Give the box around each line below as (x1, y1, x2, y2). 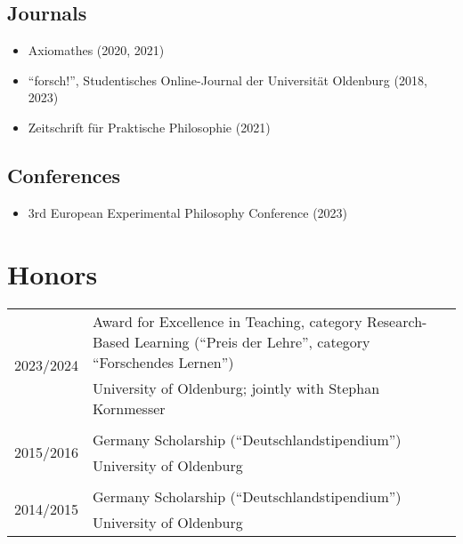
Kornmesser (93, 397, 166, 419)
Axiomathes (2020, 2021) (28, 41, 165, 60)
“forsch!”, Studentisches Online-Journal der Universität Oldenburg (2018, (28, 70, 427, 89)
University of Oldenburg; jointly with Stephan (93, 377, 380, 398)
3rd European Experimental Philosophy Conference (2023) (28, 203, 348, 221)
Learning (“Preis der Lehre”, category (134, 331, 370, 352)
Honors (7, 255, 98, 292)
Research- (366, 310, 427, 332)
